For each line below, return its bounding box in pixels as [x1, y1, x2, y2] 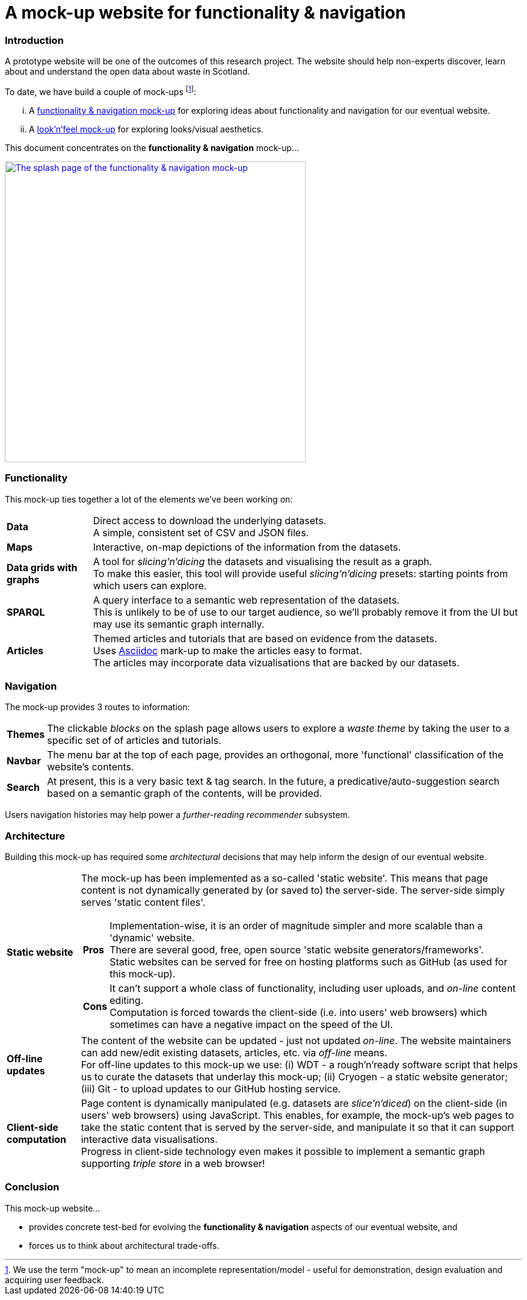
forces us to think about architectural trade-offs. [29, 1240, 220, 1251]
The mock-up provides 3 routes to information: [5, 702, 190, 713]
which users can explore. [93, 579, 207, 592]
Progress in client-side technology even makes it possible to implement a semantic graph [81, 1145, 485, 1158]
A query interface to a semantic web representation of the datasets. [93, 593, 399, 606]
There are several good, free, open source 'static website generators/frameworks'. [109, 944, 484, 956]
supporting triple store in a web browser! [81, 1157, 265, 1170]
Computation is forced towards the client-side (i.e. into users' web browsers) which [109, 1006, 487, 1019]
